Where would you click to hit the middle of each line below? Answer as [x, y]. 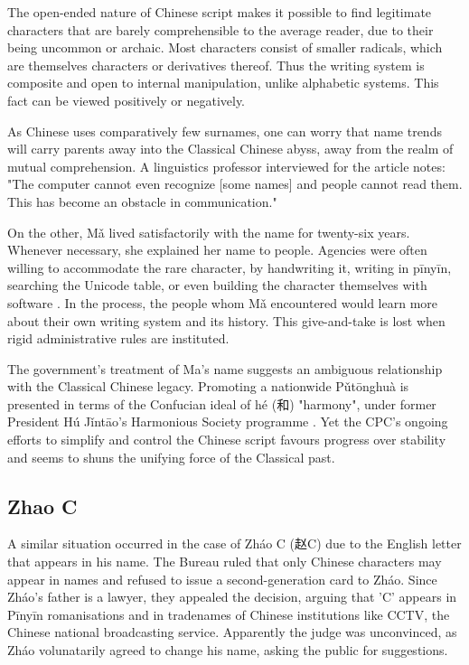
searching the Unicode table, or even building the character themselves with [217, 285]
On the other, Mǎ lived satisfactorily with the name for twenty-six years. [209, 232]
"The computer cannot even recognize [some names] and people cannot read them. [235, 184]
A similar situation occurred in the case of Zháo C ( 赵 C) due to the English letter [234, 543]
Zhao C [42, 506]
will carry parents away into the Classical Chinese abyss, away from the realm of [230, 149]
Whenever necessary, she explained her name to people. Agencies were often [217, 250]
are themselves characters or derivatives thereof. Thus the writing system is [216, 65]
